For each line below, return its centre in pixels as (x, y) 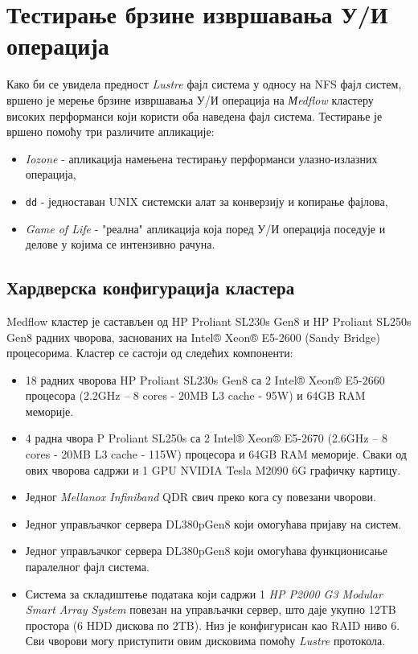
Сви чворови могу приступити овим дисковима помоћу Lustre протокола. (205, 641)
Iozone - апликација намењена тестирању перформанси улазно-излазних (201, 158)
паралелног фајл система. (87, 567)
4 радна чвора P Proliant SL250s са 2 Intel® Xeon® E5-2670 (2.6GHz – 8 (206, 438)
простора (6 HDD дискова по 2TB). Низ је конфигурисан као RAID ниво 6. (213, 625)
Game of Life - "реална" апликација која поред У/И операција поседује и (205, 228)
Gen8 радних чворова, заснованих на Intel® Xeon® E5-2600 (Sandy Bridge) (193, 337)
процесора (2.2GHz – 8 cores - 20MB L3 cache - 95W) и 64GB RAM (195, 395)
